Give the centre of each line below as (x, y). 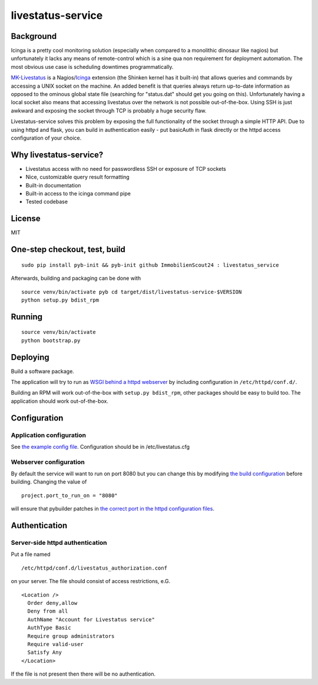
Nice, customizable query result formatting (77, 177)
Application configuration (49, 435)
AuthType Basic (49, 628)
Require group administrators (71, 636)
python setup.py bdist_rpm (60, 300)
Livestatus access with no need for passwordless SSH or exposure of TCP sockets (126, 168)
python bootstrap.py (51, 340)
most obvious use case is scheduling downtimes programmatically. (92, 67)
